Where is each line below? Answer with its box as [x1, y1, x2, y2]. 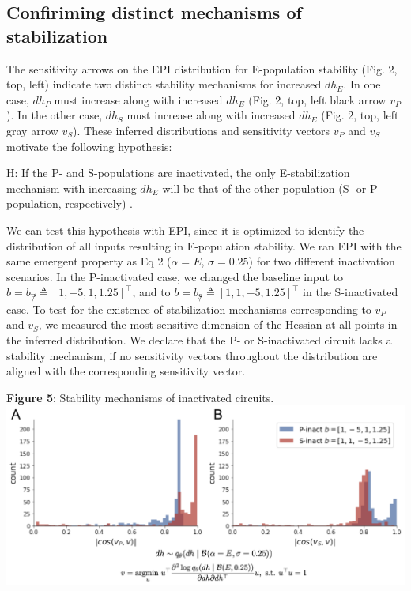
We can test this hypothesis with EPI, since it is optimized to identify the [6, 221, 364, 238]
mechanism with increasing [6, 179, 137, 196]
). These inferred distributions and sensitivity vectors [73, 122, 330, 138]
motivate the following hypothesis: [6, 137, 172, 154]
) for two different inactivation [248, 253, 395, 269]
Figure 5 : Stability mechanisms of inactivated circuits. [6, 389, 274, 405]
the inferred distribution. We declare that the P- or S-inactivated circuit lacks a [6, 331, 392, 348]
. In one [343, 76, 381, 92]
